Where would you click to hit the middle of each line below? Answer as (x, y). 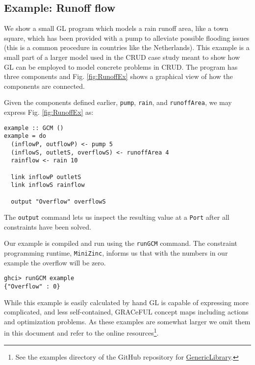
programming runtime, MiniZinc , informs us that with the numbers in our (116, 253)
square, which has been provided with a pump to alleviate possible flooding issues (127, 38)
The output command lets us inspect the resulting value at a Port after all (117, 217)
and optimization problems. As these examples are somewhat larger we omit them (127, 321)
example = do (25, 136)
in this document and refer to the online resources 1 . (81, 332)
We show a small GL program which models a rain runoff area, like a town (116, 28)
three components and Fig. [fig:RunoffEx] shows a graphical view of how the (118, 76)
